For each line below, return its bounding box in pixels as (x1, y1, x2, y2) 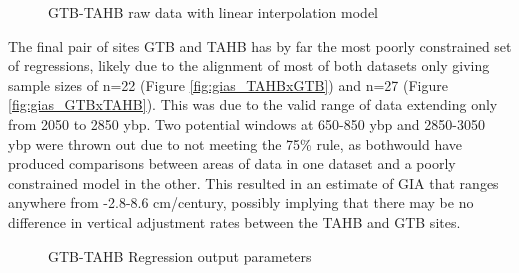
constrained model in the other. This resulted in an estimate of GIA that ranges (8, 172, 499, 193)
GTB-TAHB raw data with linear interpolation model (48, 2, 379, 22)
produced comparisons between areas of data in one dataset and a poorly (8, 153, 456, 174)
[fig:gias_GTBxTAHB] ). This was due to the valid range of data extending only (8, 94, 498, 115)
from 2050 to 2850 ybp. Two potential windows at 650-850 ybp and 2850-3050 (8, 113, 485, 134)
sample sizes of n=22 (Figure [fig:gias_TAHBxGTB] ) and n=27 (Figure (8, 74, 448, 95)
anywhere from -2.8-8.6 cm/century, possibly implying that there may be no (8, 192, 474, 213)
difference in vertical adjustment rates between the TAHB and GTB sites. (8, 211, 461, 232)
